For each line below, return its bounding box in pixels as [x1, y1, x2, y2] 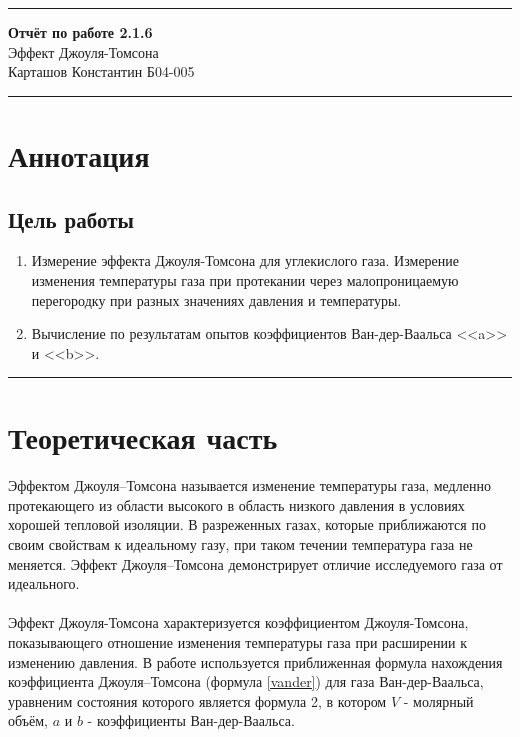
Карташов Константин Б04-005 [8, 61, 195, 82]
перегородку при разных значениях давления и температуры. [31, 289, 402, 310]
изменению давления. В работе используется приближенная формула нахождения [8, 651, 503, 672]
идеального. [8, 573, 80, 594]
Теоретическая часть [8, 416, 278, 457]
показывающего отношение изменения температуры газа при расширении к [8, 632, 467, 653]
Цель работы [8, 203, 134, 234]
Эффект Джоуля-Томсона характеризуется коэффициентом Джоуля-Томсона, [8, 612, 469, 633]
